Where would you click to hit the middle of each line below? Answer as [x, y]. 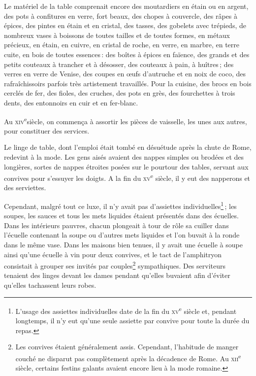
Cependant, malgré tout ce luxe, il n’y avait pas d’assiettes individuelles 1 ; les [120, 205]
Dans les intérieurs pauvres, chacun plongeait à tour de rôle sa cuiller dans [116, 225]
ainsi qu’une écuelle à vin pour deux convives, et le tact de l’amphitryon [113, 254]
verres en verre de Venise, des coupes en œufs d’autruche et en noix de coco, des [125, 74]
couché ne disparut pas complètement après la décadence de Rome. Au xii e [128, 357]
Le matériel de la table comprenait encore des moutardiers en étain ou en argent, [126, 6]
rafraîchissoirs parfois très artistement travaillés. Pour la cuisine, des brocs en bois [128, 83]
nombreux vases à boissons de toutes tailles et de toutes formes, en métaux [117, 35]
